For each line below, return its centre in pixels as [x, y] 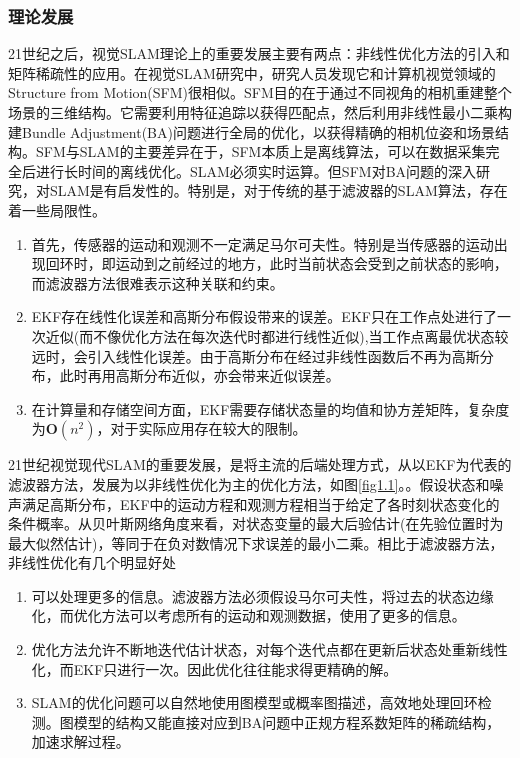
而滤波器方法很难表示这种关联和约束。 [157, 282]
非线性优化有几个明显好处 [92, 562]
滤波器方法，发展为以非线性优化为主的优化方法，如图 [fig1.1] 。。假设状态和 [249, 483]
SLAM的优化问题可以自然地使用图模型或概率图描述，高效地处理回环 [254, 702]
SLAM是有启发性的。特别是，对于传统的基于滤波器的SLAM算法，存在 [278, 190]
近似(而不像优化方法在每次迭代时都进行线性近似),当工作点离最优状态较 [277, 335]
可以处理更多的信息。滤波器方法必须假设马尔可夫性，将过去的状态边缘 [262, 595]
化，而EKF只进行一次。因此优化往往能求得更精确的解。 [214, 668]
